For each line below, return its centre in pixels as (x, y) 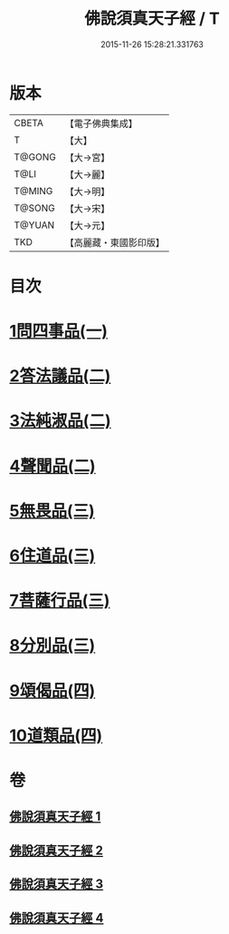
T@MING (33, 191)
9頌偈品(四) (52, 690)
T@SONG (35, 208)
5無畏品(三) (52, 511)
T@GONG (35, 157)
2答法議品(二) (60, 376)
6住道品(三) (52, 555)
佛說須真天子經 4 (57, 918)
